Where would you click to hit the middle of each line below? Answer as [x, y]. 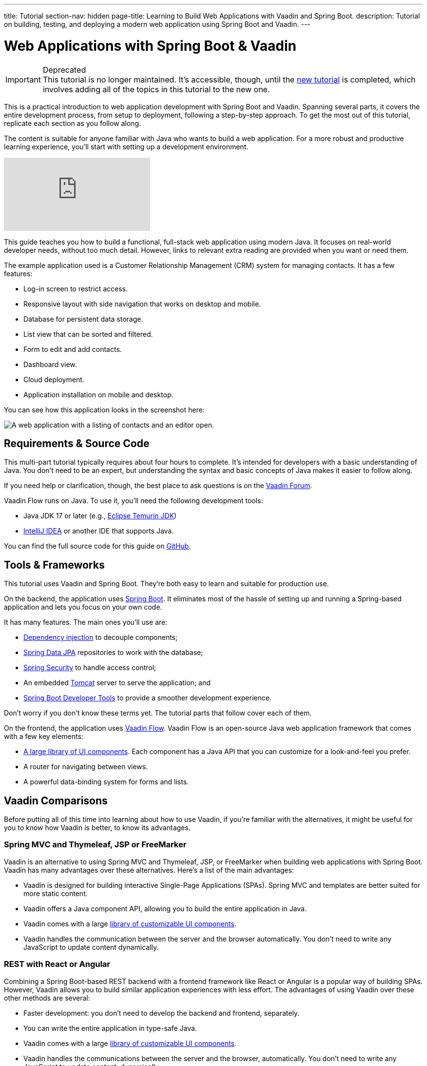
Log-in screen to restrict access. [76, 288]
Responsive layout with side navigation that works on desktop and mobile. [142, 304]
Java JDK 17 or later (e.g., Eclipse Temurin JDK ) [100, 516]
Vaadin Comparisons [56, 800]
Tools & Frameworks [54, 565]
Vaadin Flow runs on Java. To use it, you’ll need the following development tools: [134, 501]
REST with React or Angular [57, 964]
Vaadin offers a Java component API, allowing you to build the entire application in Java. [165, 908]
